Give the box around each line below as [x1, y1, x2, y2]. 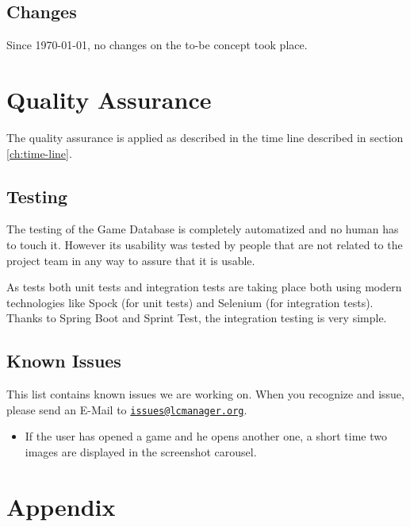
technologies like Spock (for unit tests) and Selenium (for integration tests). [6, 294, 374, 310]
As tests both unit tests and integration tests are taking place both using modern [6, 279, 402, 295]
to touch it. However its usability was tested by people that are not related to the [6, 236, 403, 252]
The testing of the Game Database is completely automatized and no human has [6, 221, 399, 237]
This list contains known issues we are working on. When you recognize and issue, [6, 386, 404, 402]
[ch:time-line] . [6, 144, 72, 161]
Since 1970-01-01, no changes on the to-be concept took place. [6, 37, 308, 53]
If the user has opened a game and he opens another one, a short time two [25, 428, 387, 444]
